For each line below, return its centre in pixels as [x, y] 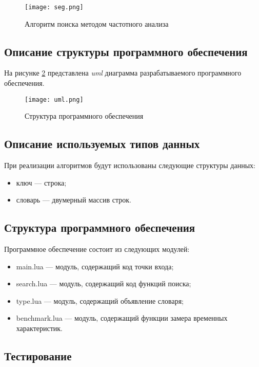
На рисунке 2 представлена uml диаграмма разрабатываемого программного [123, 73]
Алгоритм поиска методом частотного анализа [97, 23]
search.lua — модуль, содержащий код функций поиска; [104, 283]
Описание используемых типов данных [102, 144]
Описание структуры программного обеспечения [126, 51]
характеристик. [39, 328]
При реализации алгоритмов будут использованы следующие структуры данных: [130, 165]
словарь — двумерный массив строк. [74, 200]
